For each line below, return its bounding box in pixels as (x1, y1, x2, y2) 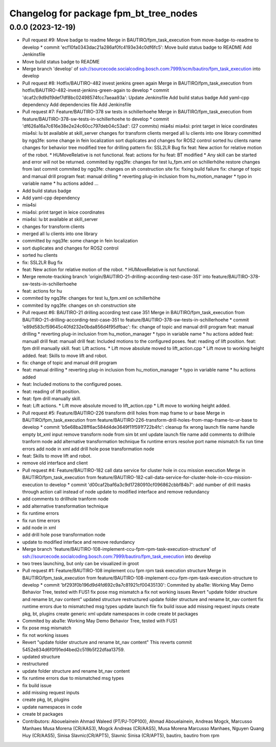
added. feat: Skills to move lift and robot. (22, 352, 107, 359)
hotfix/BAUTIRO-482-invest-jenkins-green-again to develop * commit (22, 87, 169, 93)
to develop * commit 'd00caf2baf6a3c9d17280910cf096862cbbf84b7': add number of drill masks (44, 482, 251, 488)
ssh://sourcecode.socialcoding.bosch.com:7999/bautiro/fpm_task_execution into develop (22, 553, 212, 559)
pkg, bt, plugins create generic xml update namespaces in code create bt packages (22, 610, 198, 617)
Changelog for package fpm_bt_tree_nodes (9, 8, 198, 19)
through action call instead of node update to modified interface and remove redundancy (22, 489, 210, 494)
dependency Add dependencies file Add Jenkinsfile (22, 101, 131, 108)
